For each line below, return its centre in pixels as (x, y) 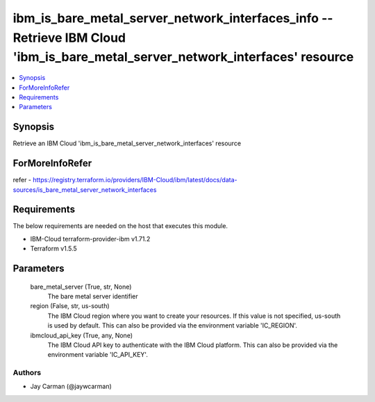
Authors (27, 373)
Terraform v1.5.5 (54, 249)
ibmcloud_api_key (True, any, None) (82, 335)
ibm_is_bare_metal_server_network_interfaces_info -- (173, 18)
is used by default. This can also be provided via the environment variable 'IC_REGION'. (173, 325)
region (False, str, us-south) (70, 306)
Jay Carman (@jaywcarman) (71, 387)
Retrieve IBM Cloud (69, 38)
